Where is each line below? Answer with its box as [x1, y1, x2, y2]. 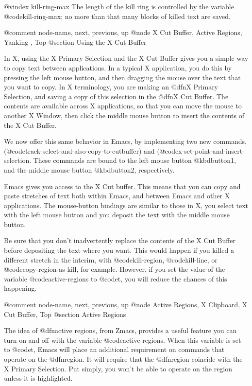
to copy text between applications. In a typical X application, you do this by [4, 62, 232, 72]
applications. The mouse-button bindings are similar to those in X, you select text [4, 200, 248, 210]
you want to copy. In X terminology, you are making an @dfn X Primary [4, 82, 218, 92]
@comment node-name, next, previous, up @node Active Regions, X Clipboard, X [4, 299, 248, 310]
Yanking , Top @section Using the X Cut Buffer [4, 36, 147, 47]
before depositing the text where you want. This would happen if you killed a [4, 245, 234, 255]
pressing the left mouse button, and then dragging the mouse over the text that [4, 72, 241, 82]
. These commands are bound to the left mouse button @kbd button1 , [29, 155, 236, 165]
